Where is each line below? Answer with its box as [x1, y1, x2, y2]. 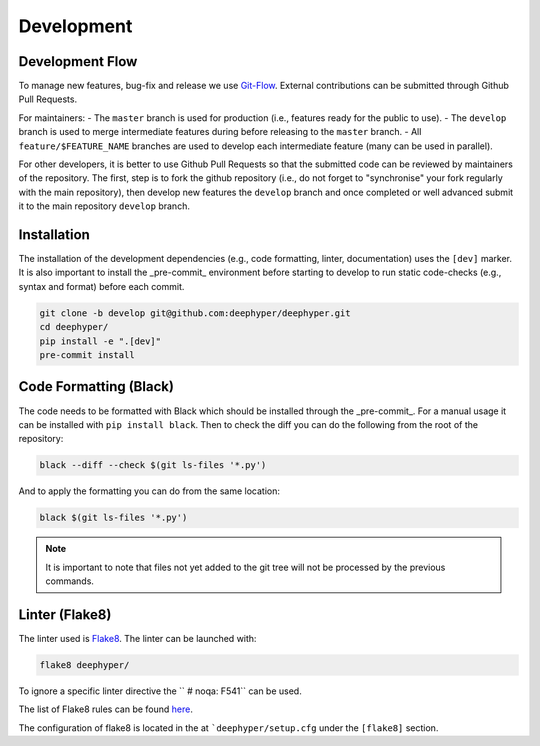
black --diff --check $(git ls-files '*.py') [39, 460, 267, 471]
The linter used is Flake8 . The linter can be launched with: [18, 632, 257, 644]
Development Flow [18, 53, 138, 70]
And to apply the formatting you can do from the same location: [18, 485, 280, 497]
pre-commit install [39, 350, 135, 361]
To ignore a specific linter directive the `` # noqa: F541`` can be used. [18, 685, 302, 697]
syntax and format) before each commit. [18, 280, 185, 292]
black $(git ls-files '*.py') [39, 512, 188, 524]
